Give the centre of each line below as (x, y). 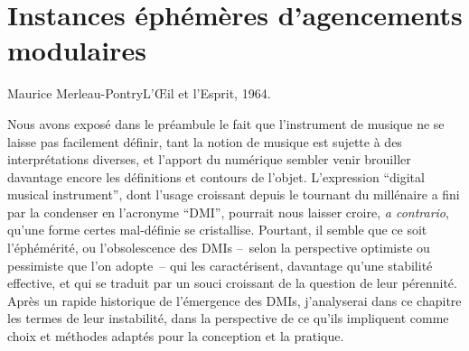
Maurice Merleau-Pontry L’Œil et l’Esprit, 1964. (139, 93)
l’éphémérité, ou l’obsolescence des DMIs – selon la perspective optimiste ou (219, 248)
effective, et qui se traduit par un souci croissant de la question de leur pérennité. (232, 283)
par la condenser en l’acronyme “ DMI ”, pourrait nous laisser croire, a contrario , (228, 212)
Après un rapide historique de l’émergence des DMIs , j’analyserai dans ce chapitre (234, 300)
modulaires (77, 50)
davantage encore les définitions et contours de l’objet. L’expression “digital (216, 176)
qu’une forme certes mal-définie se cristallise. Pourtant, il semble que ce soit (217, 230)
